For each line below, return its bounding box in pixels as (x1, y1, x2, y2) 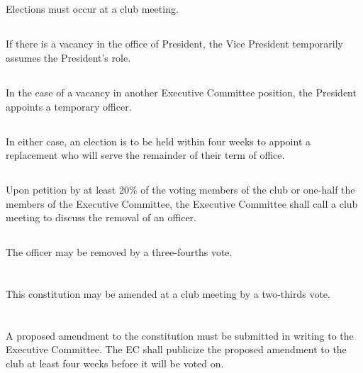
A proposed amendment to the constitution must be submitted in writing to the (6, 328, 354, 343)
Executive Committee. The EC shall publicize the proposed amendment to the (6, 342, 347, 357)
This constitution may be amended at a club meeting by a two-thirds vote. (6, 286, 330, 301)
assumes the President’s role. (6, 50, 131, 65)
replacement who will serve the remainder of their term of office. (6, 147, 285, 162)
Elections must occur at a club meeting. (6, 1, 179, 16)
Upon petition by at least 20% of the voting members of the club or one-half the (6, 182, 355, 197)
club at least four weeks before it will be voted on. (6, 356, 224, 371)
